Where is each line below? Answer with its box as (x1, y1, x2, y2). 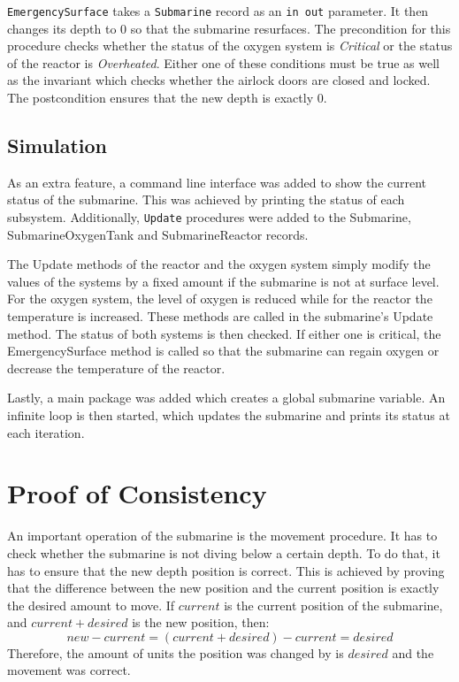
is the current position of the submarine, (224, 595, 443, 614)
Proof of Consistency (7, 475, 267, 511)
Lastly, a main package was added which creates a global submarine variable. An (7, 388, 446, 407)
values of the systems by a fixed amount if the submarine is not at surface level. (7, 272, 440, 290)
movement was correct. (7, 661, 131, 679)
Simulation (7, 132, 108, 159)
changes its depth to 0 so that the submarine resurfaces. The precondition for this (7, 19, 451, 37)
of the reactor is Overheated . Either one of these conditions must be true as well (7, 53, 440, 72)
